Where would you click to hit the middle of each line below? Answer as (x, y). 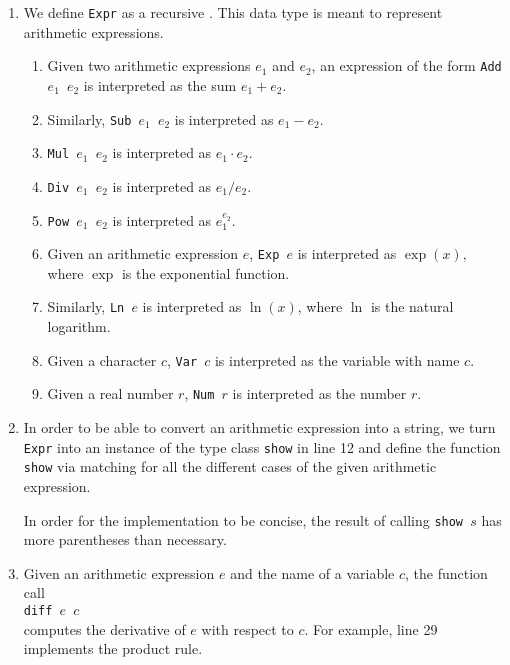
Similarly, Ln (86, 306)
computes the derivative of (104, 628)
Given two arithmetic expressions (149, 65)
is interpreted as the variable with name (337, 359)
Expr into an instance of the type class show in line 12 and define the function (262, 446)
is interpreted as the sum (160, 84)
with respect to (247, 628)
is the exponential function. (205, 272)
